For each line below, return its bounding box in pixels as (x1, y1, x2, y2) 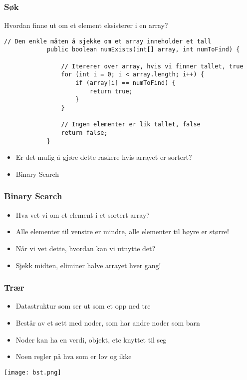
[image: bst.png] (4, 369, 61, 376)
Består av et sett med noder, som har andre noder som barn (15, 317, 200, 328)
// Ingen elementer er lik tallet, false (61, 121, 201, 128)
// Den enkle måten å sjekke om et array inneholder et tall (4, 37, 212, 45)
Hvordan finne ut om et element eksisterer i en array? (4, 20, 168, 30)
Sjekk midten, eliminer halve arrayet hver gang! (15, 260, 161, 270)
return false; (61, 129, 108, 137)
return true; (89, 87, 133, 95)
